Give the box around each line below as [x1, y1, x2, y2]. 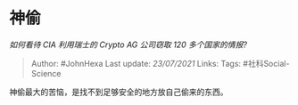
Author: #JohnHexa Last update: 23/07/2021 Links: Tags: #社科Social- [30, 58, 290, 69]
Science [30, 68, 62, 78]
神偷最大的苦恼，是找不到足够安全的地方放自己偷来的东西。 [9, 86, 228, 97]
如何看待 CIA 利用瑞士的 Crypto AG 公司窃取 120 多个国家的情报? [9, 39, 248, 50]
